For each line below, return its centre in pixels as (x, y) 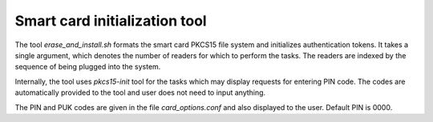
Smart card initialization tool (111, 21)
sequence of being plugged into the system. (88, 67)
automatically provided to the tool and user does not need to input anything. (140, 92)
